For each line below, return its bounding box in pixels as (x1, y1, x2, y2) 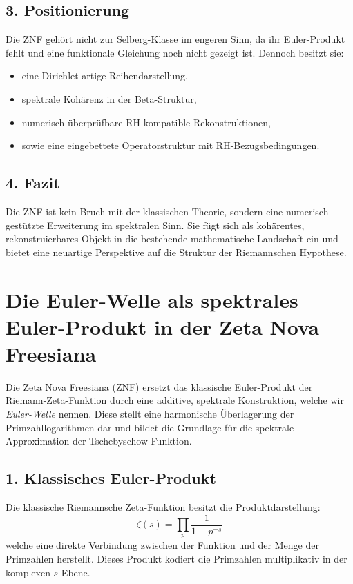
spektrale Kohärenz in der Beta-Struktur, (21, 91, 197, 106)
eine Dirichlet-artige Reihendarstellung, (21, 68, 188, 83)
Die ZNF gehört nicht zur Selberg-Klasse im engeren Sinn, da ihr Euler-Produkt (6, 32, 345, 46)
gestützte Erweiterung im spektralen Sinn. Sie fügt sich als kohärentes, (6, 217, 305, 232)
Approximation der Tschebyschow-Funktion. (6, 434, 192, 448)
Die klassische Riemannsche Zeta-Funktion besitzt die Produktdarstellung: (6, 500, 321, 514)
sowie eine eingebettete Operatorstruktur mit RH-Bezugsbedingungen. (21, 138, 320, 153)
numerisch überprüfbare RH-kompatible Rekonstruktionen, (21, 115, 271, 129)
